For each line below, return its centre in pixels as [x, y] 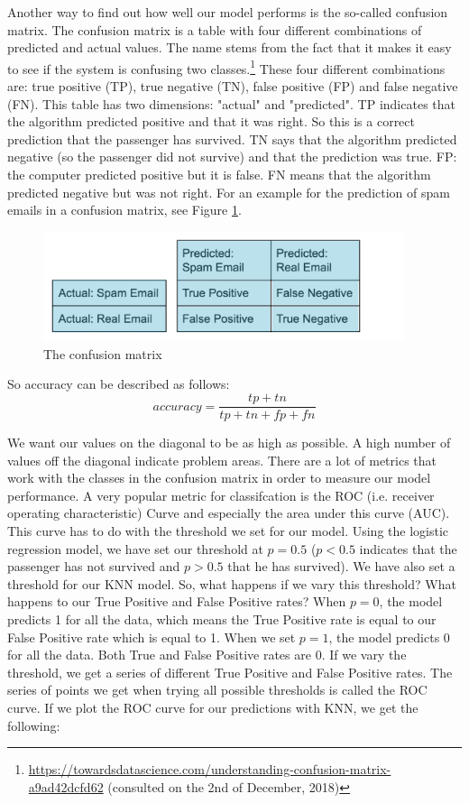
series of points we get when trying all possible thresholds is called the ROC [217, 690]
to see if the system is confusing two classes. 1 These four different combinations [226, 67]
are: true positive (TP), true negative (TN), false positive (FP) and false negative [233, 86]
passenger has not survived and [94, 566]
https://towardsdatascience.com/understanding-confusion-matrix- [210, 769]
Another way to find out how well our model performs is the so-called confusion [228, 12]
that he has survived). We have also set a [341, 566]
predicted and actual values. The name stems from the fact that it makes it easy [230, 47]
